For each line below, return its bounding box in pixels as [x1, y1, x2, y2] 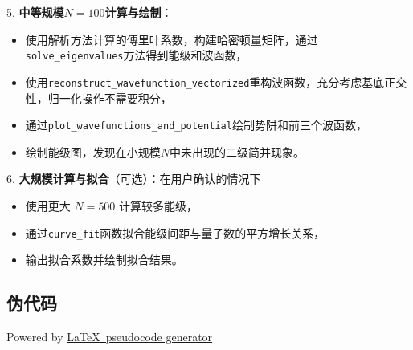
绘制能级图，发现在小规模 [25, 143, 161, 160]
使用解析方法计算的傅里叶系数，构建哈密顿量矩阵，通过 [25, 31, 318, 47]
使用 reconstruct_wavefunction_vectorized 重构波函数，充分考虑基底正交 [25, 73, 407, 90]
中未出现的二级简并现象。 [170, 143, 305, 160]
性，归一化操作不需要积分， [25, 89, 172, 106]
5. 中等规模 [6, 4, 64, 20]
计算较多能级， [119, 197, 198, 214]
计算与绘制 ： [104, 4, 173, 20]
